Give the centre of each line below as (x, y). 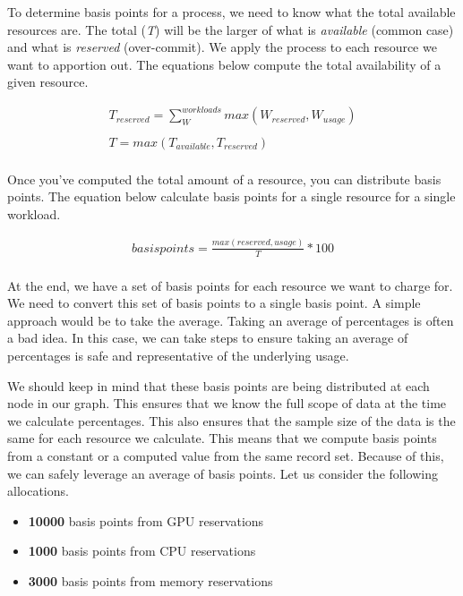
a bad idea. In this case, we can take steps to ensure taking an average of (208, 338)
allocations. (38, 491)
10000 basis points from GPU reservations (146, 520)
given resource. (48, 82)
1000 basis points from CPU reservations (142, 551)
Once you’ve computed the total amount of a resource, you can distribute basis (224, 179)
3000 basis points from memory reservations (150, 580)
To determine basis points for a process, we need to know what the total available (231, 12)
